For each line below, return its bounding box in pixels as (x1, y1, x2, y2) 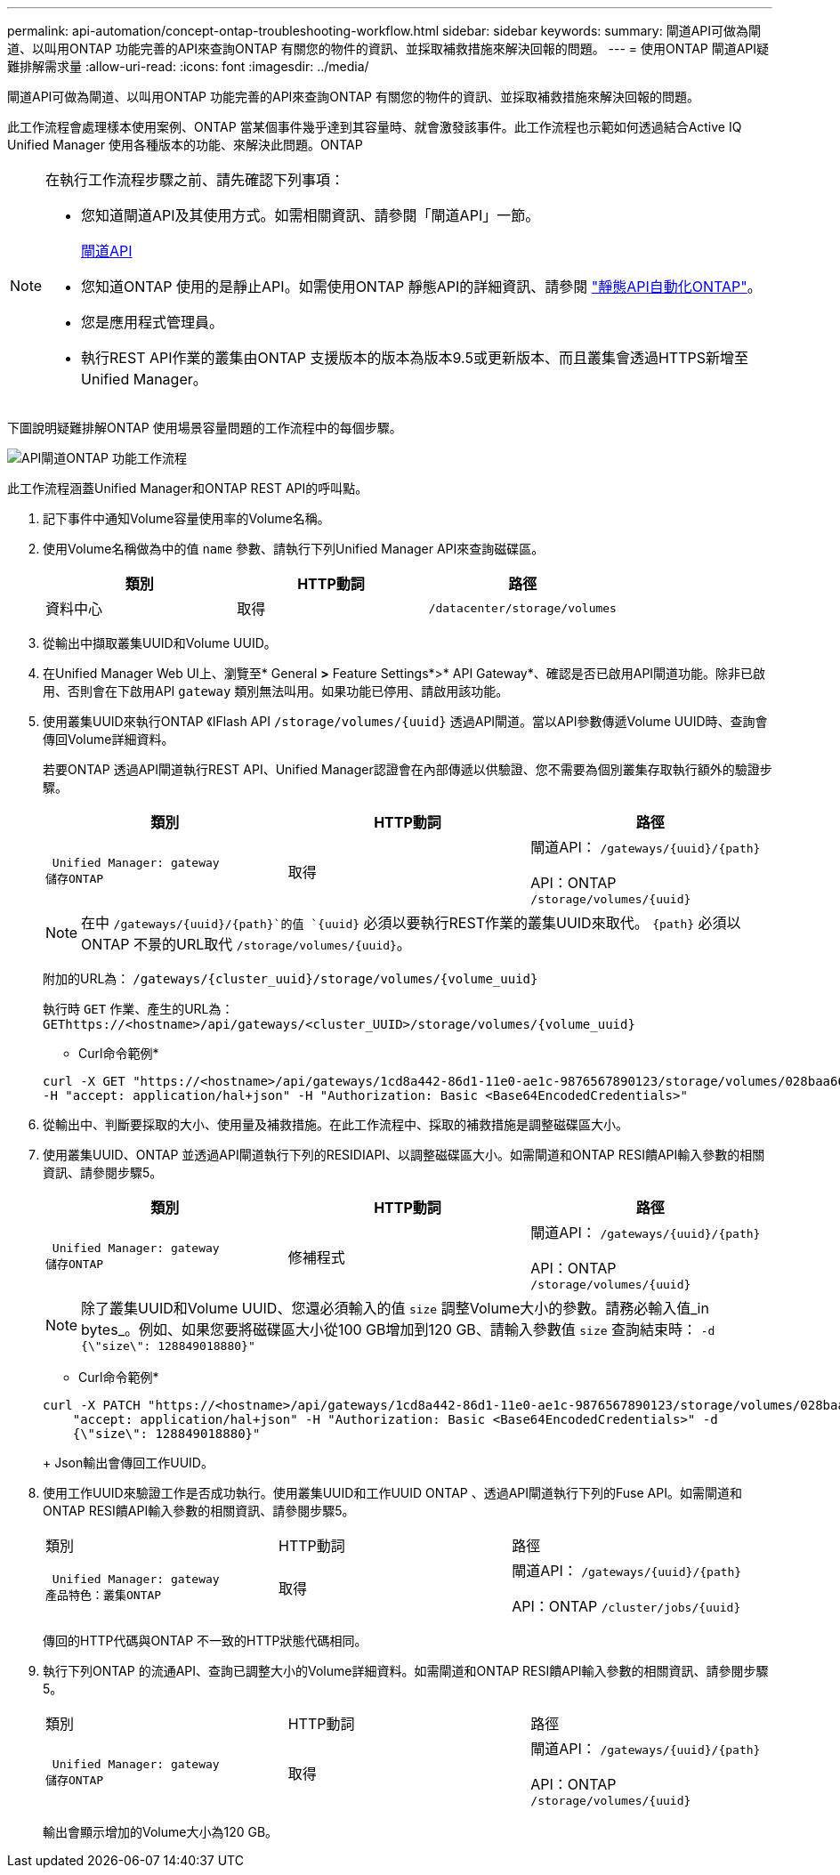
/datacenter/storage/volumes (428, 601, 617, 615)
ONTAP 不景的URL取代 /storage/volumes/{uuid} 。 (81, 935, 411, 953)
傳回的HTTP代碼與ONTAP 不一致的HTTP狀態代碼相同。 (43, 1633, 367, 1648)
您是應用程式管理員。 (81, 313, 224, 331)
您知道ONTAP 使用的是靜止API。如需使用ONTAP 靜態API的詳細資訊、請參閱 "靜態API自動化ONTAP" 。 (81, 278, 762, 295)
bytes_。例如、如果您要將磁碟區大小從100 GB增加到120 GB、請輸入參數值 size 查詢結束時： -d (81, 1321, 715, 1338)
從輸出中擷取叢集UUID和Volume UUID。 (43, 635, 277, 651)
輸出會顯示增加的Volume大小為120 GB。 (43, 1824, 279, 1839)
